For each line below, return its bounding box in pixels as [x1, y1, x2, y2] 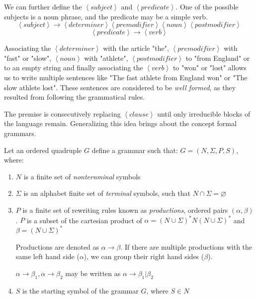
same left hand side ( [15, 251, 80, 262]
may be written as [65, 268, 121, 278]
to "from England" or [185, 52, 250, 63]
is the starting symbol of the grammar [22, 285, 139, 296]
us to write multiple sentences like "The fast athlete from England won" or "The [4, 72, 248, 82]
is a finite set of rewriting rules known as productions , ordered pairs [22, 204, 228, 215]
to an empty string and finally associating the [4, 62, 143, 73]
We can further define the [4, 1, 82, 11]
